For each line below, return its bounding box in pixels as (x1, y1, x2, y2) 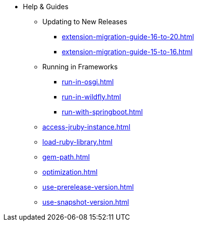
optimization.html (42, 168, 98, 176)
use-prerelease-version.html (42, 183, 134, 191)
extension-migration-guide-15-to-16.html (62, 48, 193, 56)
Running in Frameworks (42, 63, 118, 71)
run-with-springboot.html (62, 108, 143, 116)
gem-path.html (42, 153, 90, 161)
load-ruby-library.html (42, 138, 113, 146)
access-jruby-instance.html (42, 123, 130, 131)
